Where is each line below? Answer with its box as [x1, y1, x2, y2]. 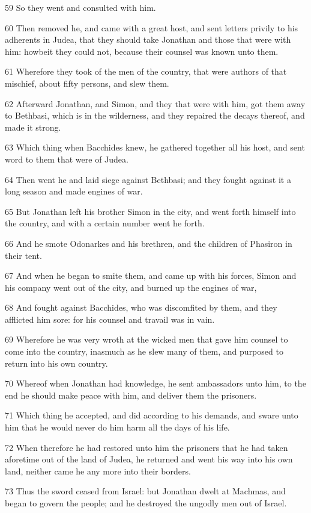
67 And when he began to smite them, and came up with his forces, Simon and [5, 269, 297, 282]
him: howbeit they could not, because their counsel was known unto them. [5, 45, 279, 57]
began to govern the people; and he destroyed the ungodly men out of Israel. [5, 497, 287, 509]
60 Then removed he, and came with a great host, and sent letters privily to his [5, 21, 298, 34]
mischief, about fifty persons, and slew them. [5, 76, 169, 89]
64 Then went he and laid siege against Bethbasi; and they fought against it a [5, 173, 291, 185]
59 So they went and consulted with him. [5, 1, 156, 13]
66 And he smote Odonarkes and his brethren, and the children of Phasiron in [5, 237, 292, 249]
